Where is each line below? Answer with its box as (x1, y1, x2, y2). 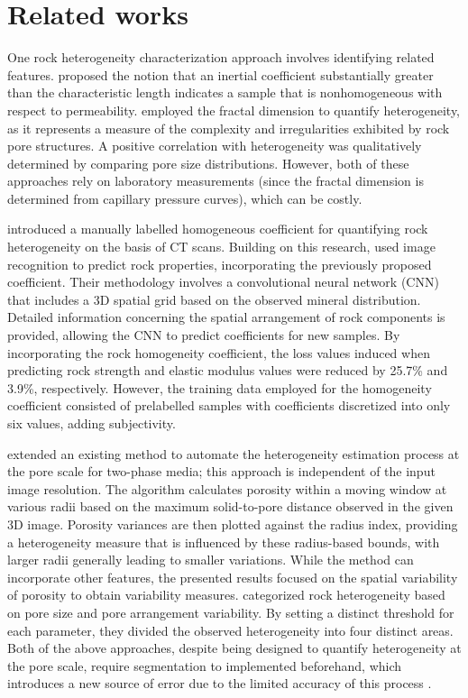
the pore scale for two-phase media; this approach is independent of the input (7, 462, 436, 481)
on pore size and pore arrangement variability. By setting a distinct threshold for (7, 602, 454, 621)
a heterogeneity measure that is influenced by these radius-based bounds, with (7, 532, 440, 551)
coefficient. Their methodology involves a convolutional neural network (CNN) (7, 272, 439, 291)
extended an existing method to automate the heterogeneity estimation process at (7, 444, 460, 463)
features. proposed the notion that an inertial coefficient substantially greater (7, 65, 434, 84)
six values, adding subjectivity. (7, 414, 176, 432)
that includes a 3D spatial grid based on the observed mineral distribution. (7, 289, 421, 308)
